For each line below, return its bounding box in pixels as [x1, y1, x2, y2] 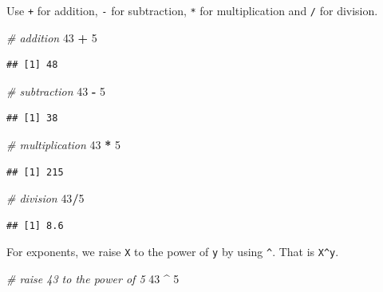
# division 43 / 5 [6, 190, 85, 207]
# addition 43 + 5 [6, 29, 97, 45]
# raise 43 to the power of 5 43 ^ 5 [6, 270, 180, 287]
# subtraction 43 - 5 [6, 82, 105, 99]
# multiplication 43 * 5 [6, 136, 120, 153]
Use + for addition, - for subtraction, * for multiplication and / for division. [6, 2, 378, 18]
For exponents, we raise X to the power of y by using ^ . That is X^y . [6, 243, 339, 260]
